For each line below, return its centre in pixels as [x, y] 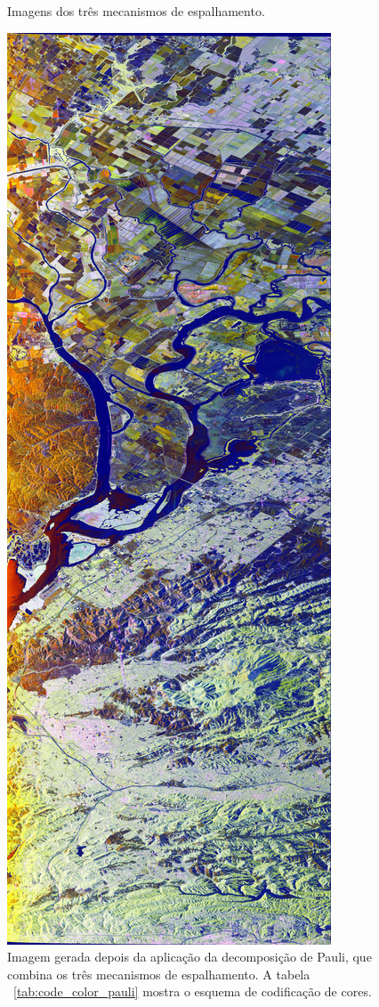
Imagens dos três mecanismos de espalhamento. [136, 11]
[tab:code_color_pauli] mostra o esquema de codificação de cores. [193, 991]
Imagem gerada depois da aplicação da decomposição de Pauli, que [189, 957]
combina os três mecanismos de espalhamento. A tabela [159, 974]
